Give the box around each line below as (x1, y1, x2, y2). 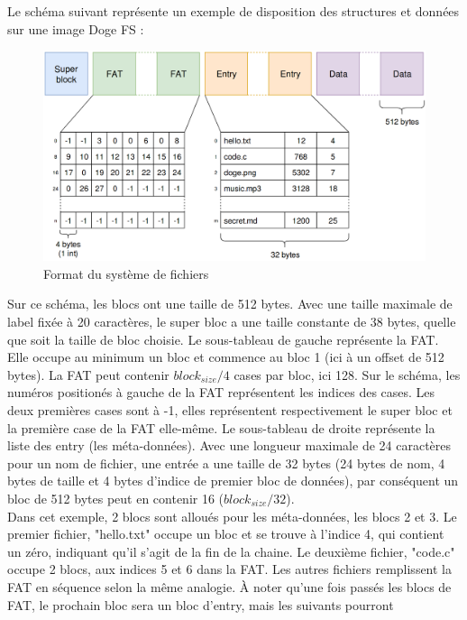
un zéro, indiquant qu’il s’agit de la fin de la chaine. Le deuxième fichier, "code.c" (7, 541, 455, 560)
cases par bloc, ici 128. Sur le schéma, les (233, 365, 461, 384)
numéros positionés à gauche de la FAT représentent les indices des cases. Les (7, 383, 435, 402)
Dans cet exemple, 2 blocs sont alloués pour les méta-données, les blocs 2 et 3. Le (7, 506, 457, 525)
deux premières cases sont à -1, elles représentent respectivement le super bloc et (7, 401, 453, 420)
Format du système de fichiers (43, 264, 209, 282)
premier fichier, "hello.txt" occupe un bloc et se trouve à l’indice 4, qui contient (7, 524, 444, 543)
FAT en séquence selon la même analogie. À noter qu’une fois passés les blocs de (7, 577, 452, 596)
